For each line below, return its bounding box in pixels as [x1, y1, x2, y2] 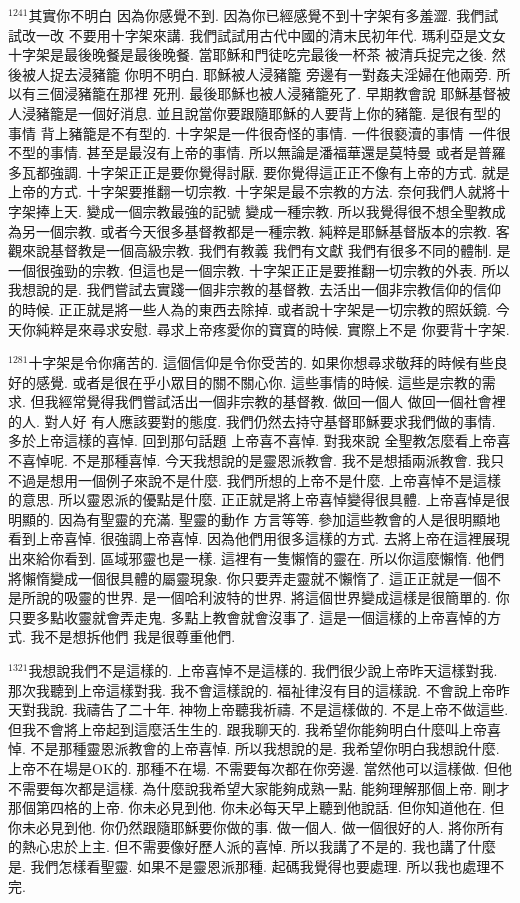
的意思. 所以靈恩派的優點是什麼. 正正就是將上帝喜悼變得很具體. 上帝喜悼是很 [8, 489, 510, 510]
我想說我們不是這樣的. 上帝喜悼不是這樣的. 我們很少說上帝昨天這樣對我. [28, 660, 498, 680]
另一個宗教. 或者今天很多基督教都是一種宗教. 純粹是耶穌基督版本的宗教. [21, 220, 491, 241]
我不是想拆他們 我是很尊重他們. [30, 626, 236, 647]
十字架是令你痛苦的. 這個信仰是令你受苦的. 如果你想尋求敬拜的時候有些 [28, 352, 494, 373]
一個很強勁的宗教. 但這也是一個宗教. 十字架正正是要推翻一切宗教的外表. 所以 [8, 259, 510, 280]
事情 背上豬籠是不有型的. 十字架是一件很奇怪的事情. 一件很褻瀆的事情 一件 [8, 122, 497, 143]
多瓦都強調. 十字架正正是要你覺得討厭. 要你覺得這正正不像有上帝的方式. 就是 [8, 161, 510, 182]
